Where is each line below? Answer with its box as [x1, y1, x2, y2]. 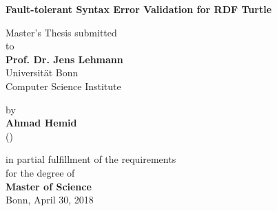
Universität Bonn [6, 65, 79, 80]
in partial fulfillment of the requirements [6, 152, 176, 166]
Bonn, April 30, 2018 [6, 192, 94, 207]
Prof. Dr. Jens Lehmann [6, 52, 123, 66]
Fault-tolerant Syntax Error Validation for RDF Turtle [6, 2, 272, 16]
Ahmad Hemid [6, 115, 77, 130]
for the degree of [6, 165, 75, 179]
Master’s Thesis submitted [6, 25, 117, 39]
